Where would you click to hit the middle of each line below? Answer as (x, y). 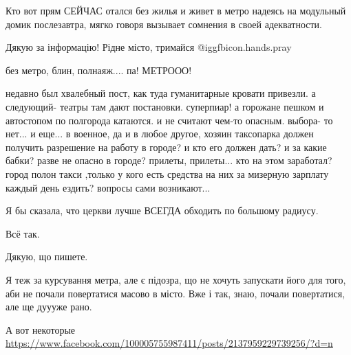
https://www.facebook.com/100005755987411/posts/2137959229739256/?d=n (169, 343)
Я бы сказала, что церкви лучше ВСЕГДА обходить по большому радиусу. (162, 210)
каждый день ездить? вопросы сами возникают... (108, 187)
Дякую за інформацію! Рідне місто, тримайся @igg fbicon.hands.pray (149, 47)
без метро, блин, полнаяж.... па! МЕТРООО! (99, 70)
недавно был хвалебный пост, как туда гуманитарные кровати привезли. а (161, 93)
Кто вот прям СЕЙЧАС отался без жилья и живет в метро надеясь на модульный (176, 10)
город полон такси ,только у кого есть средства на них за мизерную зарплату (167, 173)
